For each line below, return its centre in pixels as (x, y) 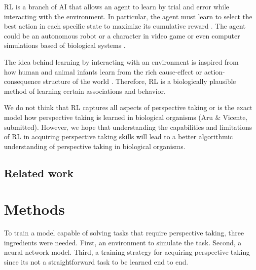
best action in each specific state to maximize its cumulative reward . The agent (125, 26)
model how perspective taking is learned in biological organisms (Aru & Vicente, (126, 117)
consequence (22, 81)
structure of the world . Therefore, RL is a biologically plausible (140, 81)
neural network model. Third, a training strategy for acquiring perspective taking (127, 252)
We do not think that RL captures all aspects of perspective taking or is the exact (128, 107)
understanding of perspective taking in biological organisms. (95, 146)
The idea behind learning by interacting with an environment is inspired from (121, 61)
